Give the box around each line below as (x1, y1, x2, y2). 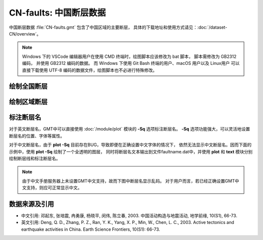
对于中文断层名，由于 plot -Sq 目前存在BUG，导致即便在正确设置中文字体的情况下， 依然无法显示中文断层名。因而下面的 (9, 142, 252, 148)
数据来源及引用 (9, 200, 54, 208)
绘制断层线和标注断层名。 (9, 156, 60, 161)
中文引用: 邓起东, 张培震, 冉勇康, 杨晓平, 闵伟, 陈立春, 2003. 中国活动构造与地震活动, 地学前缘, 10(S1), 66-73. (21, 213, 238, 219)
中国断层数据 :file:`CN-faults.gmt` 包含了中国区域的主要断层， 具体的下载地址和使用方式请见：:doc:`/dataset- (9, 24, 227, 30)
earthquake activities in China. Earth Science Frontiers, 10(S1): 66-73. (21, 226, 160, 232)
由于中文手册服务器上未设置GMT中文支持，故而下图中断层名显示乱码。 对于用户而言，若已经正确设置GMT (22, 178, 235, 184)
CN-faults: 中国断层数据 (9, 7, 106, 18)
